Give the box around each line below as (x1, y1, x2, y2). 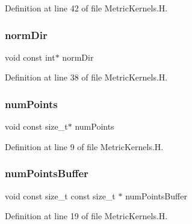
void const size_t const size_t (5, 189, 116, 202)
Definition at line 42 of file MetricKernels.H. (5, 2, 168, 14)
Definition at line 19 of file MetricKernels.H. (5, 210, 168, 222)
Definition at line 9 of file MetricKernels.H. (5, 140, 164, 153)
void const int (5, 50, 55, 63)
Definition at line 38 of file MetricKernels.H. (5, 71, 168, 83)
